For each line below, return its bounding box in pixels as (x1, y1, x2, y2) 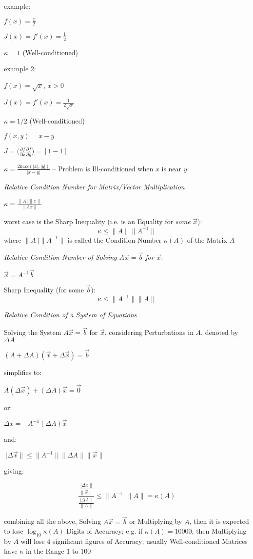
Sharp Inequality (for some (4, 285, 84, 295)
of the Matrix (187, 234, 227, 245)
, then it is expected (189, 516, 249, 526)
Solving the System (4, 327, 61, 337)
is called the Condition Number (67, 234, 162, 245)
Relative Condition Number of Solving (4, 252, 117, 262)
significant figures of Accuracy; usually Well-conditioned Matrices (53, 536, 248, 546)
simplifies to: (4, 367, 42, 377)
